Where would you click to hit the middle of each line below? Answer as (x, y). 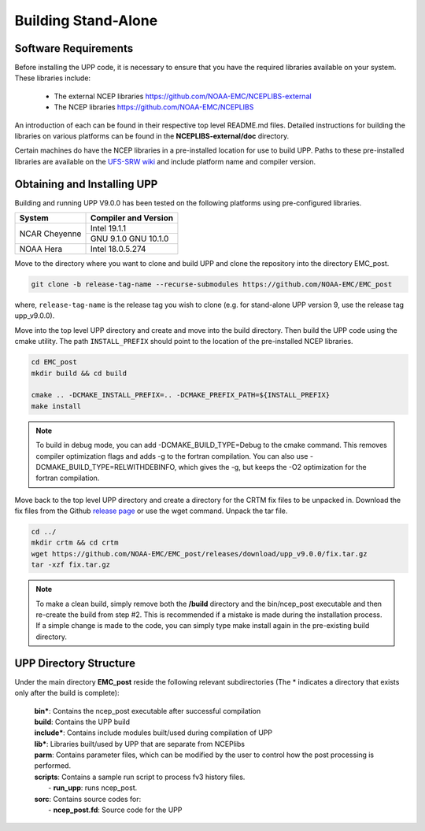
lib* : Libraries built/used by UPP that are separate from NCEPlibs (140, 744)
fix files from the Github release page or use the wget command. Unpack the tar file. (151, 511)
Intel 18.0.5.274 (118, 249)
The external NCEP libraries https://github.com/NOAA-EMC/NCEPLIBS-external (183, 96)
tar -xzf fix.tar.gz (70, 565)
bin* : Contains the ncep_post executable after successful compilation (148, 711)
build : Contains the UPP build (82, 722)
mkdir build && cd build (79, 373)
